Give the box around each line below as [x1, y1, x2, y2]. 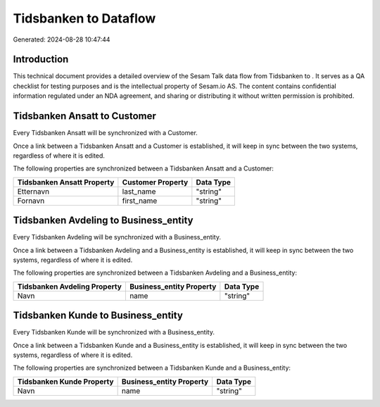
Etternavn [17, 187, 49, 196]
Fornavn [17, 196, 45, 206]
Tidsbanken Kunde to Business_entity [13, 310, 183, 322]
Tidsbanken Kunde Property [17, 377, 114, 387]
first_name [122, 196, 158, 206]
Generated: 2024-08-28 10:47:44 [13, 35, 110, 44]
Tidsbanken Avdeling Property [17, 282, 122, 292]
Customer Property [122, 177, 189, 187]
